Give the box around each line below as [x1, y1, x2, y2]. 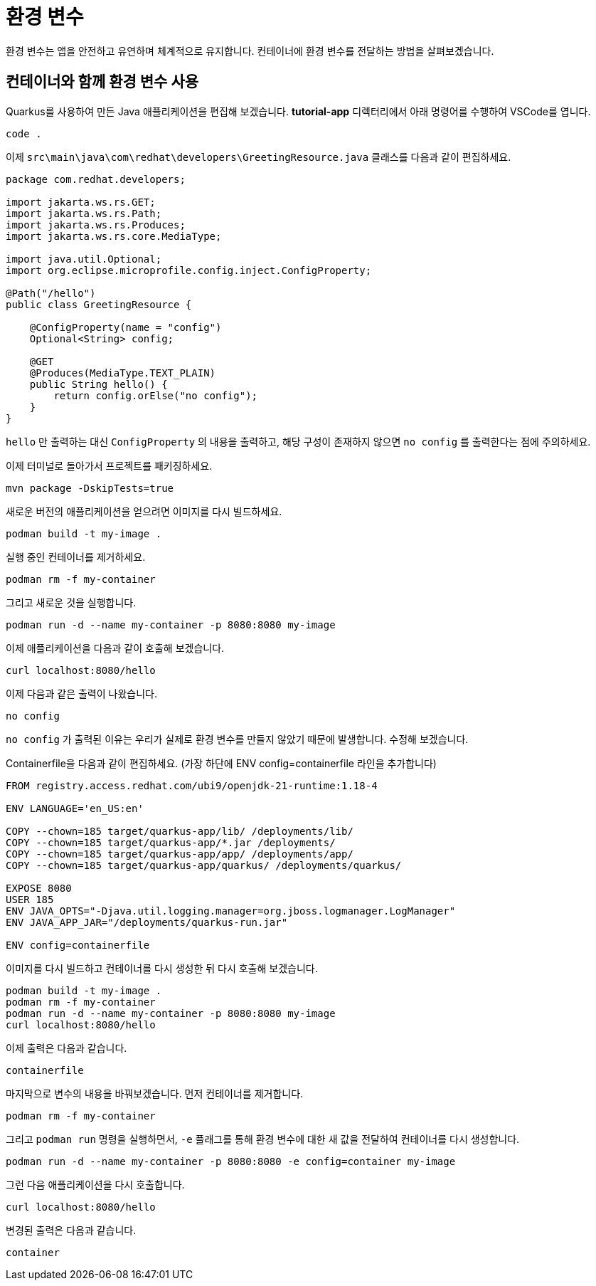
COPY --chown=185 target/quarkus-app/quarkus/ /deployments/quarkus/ [6, 859, 402, 871]
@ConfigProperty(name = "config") [29, 321, 222, 333]
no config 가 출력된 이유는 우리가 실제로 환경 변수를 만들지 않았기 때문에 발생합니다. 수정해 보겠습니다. [6, 732, 469, 745]
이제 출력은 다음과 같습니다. [6, 1041, 127, 1054]
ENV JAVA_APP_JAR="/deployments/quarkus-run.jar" [6, 916, 288, 928]
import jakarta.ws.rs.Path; [6, 207, 162, 219]
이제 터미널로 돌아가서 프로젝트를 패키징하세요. [6, 459, 213, 472]
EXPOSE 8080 [6, 882, 72, 894]
